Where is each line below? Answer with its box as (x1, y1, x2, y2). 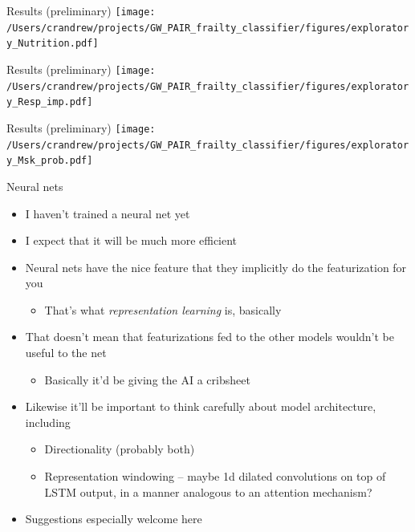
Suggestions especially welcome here (25, 510, 202, 527)
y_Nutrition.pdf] (6, 38, 99, 50)
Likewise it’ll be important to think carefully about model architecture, (25, 398, 376, 415)
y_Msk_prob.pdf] (6, 155, 93, 167)
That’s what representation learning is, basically (44, 301, 282, 318)
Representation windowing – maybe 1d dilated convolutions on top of (44, 468, 386, 485)
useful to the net (25, 344, 107, 361)
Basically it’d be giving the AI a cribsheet (44, 371, 250, 388)
